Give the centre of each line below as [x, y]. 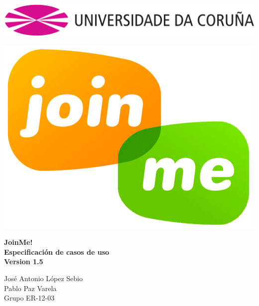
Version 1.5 [24, 261]
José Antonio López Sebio [43, 278]
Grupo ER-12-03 [29, 298]
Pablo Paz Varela [30, 288]
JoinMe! [18, 242]
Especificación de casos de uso [57, 252]
